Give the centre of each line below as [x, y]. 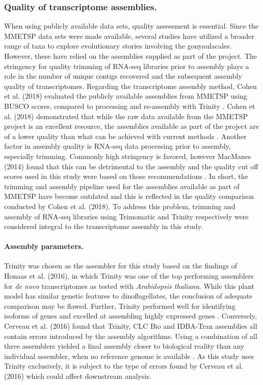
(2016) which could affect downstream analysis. [78, 376]
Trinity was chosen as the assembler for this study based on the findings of [121, 266]
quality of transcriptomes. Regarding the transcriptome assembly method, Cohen [130, 86]
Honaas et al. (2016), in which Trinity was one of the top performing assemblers [129, 276]
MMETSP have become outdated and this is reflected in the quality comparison [129, 196]
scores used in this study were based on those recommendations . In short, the [126, 176]
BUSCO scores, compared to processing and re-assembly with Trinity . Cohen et [130, 106]
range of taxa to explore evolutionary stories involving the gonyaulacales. [118, 46]
